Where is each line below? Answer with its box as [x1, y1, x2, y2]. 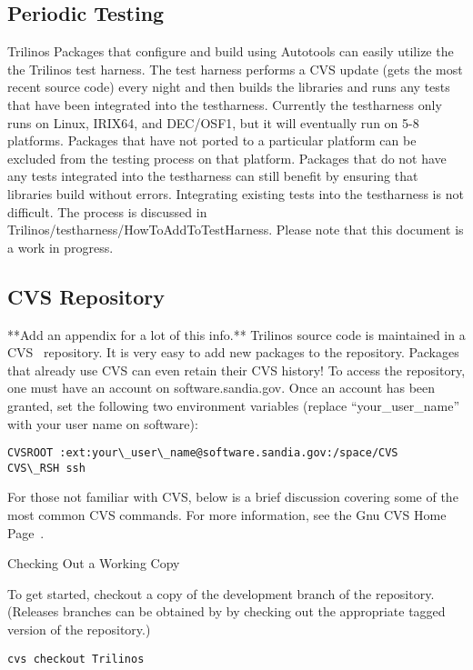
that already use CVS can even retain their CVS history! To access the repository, [7, 360, 466, 379]
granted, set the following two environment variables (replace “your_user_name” [7, 395, 460, 415]
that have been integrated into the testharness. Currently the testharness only [7, 95, 442, 114]
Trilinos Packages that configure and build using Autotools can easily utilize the [7, 42, 454, 61]
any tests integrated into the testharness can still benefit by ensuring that [7, 166, 418, 185]
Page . [7, 523, 45, 542]
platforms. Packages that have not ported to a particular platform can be [7, 131, 417, 150]
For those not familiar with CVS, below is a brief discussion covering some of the [7, 487, 458, 506]
